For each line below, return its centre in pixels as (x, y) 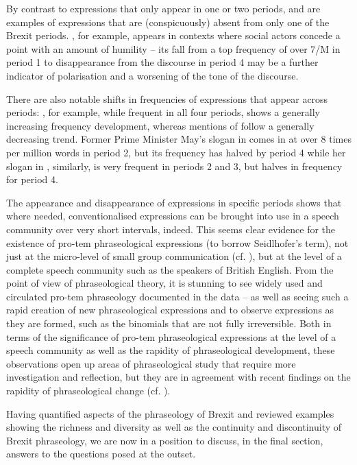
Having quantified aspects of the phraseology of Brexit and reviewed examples (170, 413)
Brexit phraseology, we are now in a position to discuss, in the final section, (165, 440)
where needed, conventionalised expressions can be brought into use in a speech (173, 216)
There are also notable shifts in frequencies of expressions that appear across (167, 98)
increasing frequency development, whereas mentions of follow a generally (160, 125)
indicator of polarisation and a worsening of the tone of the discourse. (152, 75)
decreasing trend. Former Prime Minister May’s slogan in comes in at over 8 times (179, 139)
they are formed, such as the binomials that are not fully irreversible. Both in (169, 323)
